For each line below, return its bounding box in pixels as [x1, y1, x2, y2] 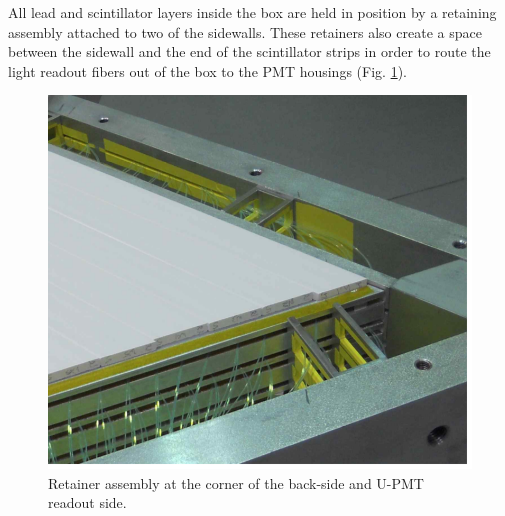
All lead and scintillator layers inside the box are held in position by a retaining [8, 2, 497, 22]
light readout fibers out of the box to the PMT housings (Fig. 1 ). [8, 60, 407, 81]
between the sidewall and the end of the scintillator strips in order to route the [8, 41, 491, 62]
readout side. [48, 492, 127, 513]
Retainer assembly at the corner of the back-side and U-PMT [48, 472, 424, 493]
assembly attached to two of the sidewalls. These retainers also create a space [8, 21, 482, 42]
